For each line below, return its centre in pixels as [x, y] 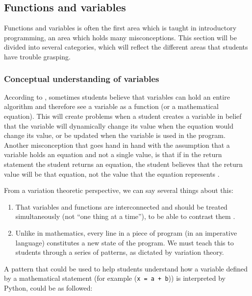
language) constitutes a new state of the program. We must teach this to [125, 242]
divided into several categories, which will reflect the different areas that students [126, 47]
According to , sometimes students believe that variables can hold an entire [117, 96]
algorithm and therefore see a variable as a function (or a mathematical [111, 106]
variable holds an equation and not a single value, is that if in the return [113, 154]
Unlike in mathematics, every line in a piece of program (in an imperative [126, 232]
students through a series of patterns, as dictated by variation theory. [120, 252]
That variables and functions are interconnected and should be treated [121, 206]
